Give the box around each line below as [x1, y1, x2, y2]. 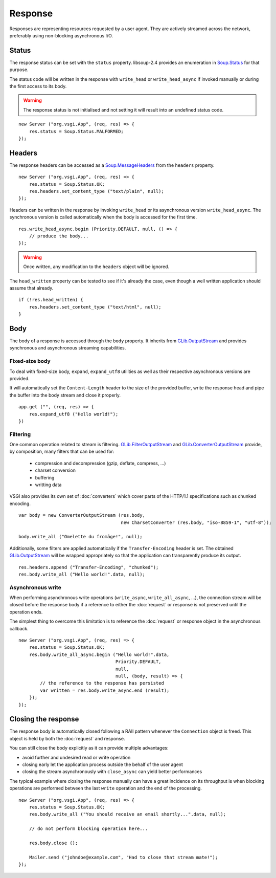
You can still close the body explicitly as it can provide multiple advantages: [9, 745, 169, 751]
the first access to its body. [9, 83, 67, 90]
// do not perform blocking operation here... [29, 826, 148, 831]
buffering [35, 474, 55, 480]
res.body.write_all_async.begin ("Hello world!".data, [29, 651, 170, 657]
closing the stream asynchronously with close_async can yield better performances [22, 769, 202, 775]
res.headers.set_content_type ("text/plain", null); [29, 188, 165, 194]
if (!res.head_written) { [18, 297, 84, 303]
